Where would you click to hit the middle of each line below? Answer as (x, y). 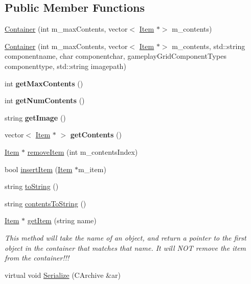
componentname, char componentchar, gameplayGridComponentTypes (116, 56)
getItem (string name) (62, 220)
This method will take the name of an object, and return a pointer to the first (125, 237)
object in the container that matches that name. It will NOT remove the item (125, 247)
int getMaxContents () (44, 83)
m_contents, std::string (209, 46)
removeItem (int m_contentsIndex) (83, 151)
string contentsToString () (45, 203)
